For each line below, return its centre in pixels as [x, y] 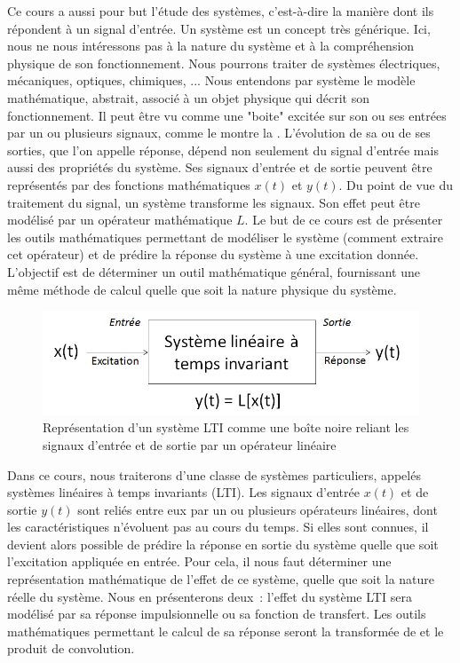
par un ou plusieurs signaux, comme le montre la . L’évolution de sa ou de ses [219, 133]
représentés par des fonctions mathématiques [129, 184]
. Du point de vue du [396, 184]
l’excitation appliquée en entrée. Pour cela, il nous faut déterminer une [199, 561]
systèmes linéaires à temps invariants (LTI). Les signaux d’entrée [183, 492]
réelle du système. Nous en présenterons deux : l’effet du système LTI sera [210, 596]
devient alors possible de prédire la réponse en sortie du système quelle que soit [223, 544]
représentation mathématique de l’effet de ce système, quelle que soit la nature [221, 579]
